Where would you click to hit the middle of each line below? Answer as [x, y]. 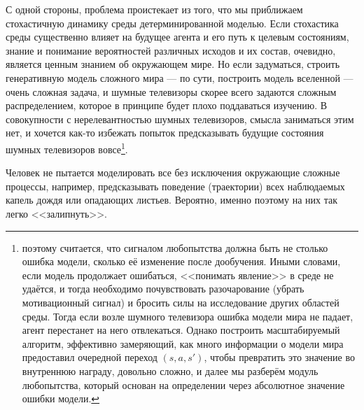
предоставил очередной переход [90, 357]
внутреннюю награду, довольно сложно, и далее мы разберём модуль [170, 370]
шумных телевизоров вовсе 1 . [67, 148]
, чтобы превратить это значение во [279, 357]
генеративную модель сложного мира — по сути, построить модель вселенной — [180, 77]
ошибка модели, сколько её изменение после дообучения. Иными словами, [181, 261]
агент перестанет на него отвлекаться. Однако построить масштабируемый [181, 330]
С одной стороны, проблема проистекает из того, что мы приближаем [154, 9]
